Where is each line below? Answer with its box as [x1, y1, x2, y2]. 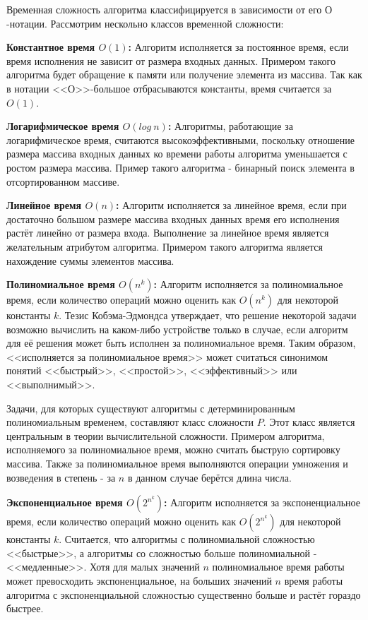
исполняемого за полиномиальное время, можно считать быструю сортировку [6, 442, 340, 457]
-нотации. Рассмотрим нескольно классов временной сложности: [6, 16, 284, 30]
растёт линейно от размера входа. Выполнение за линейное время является [6, 225, 329, 240]
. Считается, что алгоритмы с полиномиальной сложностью [59, 532, 315, 547]
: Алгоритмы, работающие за [167, 119, 293, 133]
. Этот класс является [263, 415, 355, 429]
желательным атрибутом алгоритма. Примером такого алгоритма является [6, 239, 323, 254]
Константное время [6, 40, 95, 54]
